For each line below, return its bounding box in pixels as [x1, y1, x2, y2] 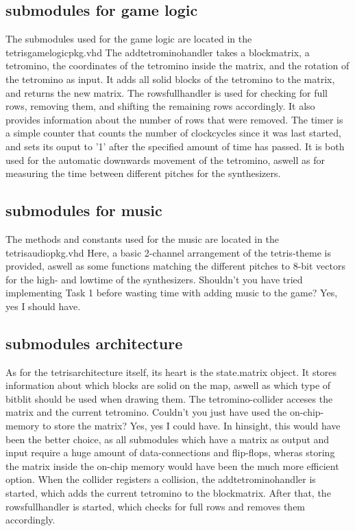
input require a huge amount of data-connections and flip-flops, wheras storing [5, 445, 335, 460]
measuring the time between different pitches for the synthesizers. [5, 166, 281, 180]
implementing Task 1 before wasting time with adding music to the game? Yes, [5, 285, 338, 300]
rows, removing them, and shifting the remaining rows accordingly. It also [5, 99, 315, 113]
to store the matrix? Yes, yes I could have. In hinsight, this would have [42, 418, 341, 433]
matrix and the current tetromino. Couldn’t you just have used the [5, 405, 287, 419]
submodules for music [5, 200, 162, 221]
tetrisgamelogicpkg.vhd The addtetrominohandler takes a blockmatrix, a [5, 45, 310, 59]
